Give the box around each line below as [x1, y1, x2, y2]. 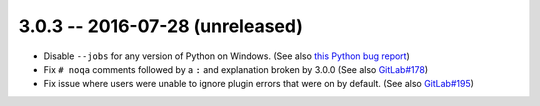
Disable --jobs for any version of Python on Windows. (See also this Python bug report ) [43, 50, 410, 62]
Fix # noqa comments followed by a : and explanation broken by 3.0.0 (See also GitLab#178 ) [43, 63, 429, 75]
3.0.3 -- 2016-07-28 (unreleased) [18, 15, 304, 37]
